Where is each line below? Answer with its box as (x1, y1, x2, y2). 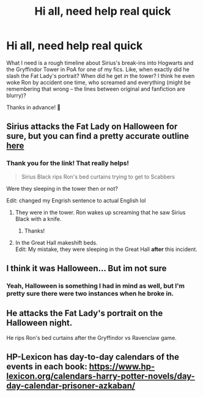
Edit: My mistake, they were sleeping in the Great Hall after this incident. (15, 245, 197, 253)
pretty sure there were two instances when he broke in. (6, 289, 174, 298)
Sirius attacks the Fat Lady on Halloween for (6, 121, 178, 132)
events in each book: (6, 361, 87, 372)
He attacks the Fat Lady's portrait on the (6, 308, 163, 318)
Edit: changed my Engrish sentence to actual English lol (6, 196, 146, 204)
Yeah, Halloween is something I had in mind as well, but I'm (6, 281, 185, 290)
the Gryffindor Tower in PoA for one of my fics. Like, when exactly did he (6, 66, 190, 73)
